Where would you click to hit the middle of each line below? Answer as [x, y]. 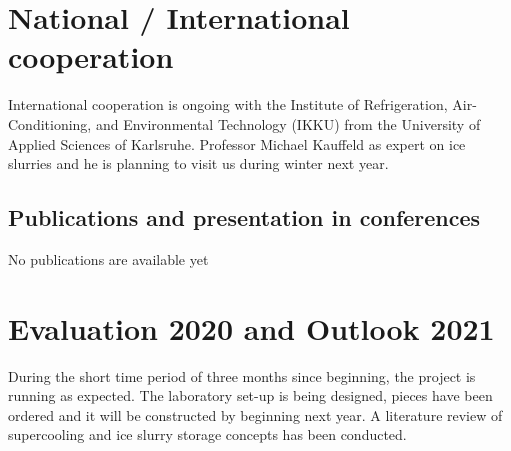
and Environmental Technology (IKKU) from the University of [288, 123]
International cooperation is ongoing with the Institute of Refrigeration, [228, 104]
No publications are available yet [108, 258]
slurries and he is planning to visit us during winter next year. [198, 163]
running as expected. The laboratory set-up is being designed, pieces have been [250, 395]
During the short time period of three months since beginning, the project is [242, 375]
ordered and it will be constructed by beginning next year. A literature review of [255, 414]
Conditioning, [50, 123]
